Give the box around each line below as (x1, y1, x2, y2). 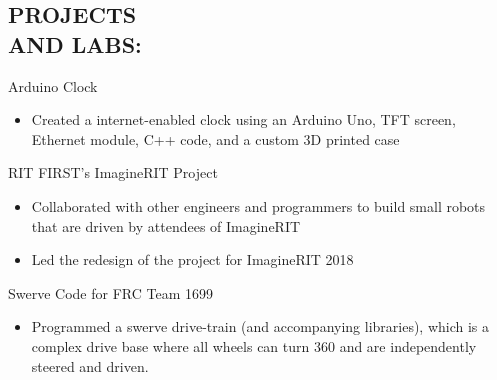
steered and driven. (31, 355, 149, 376)
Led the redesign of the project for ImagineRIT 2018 (31, 249, 354, 270)
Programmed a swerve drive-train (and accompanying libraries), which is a (31, 316, 490, 337)
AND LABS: (8, 28, 142, 59)
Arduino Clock (8, 75, 98, 96)
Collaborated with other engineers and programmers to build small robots (31, 195, 486, 216)
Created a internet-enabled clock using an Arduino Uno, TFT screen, (31, 109, 456, 130)
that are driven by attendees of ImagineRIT (31, 215, 301, 236)
